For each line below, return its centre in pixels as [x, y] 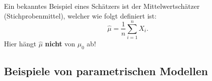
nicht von [60, 44]
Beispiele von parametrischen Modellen [106, 71]
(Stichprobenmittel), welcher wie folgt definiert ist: [80, 15]
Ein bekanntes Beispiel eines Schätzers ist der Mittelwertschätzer [102, 6]
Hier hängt [20, 44]
